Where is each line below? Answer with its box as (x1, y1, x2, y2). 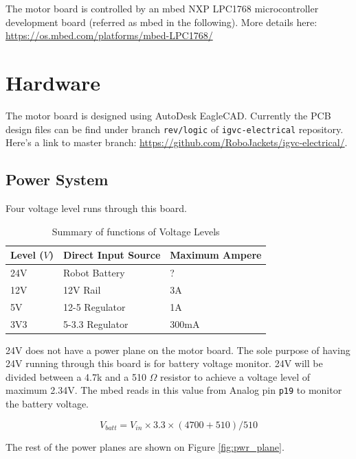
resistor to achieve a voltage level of (160, 369, 311, 384)
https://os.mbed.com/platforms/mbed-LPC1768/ (5, 28, 213, 43)
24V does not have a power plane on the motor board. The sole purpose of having (5, 342, 351, 357)
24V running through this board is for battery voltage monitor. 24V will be (5, 356, 323, 370)
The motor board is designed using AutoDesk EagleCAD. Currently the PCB (5, 108, 331, 122)
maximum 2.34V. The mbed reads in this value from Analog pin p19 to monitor (5, 383, 342, 397)
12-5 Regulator (63, 299, 126, 314)
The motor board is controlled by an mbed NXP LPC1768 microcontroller (5, 1, 319, 15)
